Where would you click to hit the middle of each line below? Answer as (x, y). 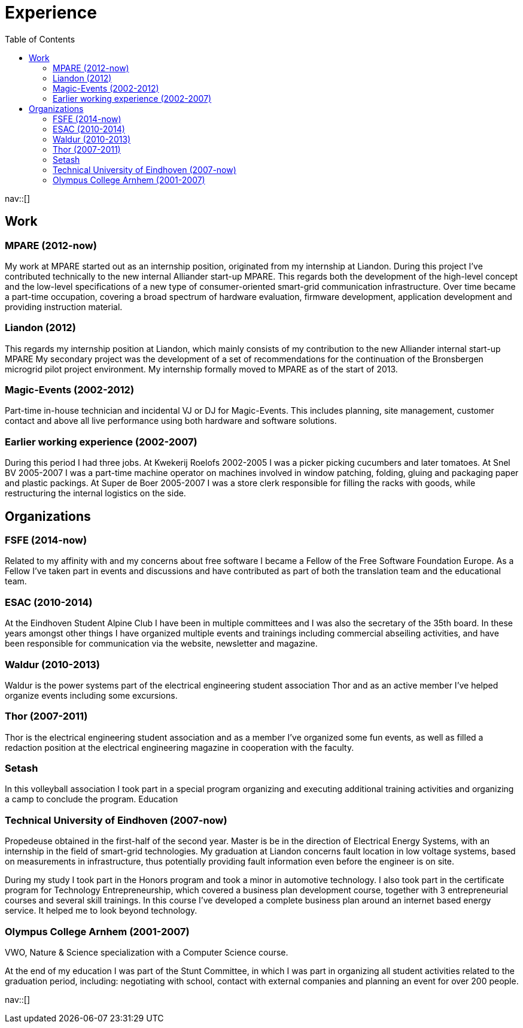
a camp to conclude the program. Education (92, 799)
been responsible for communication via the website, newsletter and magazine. (161, 644)
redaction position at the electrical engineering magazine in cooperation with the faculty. (180, 747)
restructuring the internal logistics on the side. (95, 493)
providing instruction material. (64, 307)
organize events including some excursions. (91, 695)
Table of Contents (40, 39)
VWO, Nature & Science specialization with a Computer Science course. (147, 952)
